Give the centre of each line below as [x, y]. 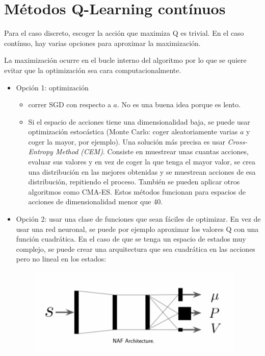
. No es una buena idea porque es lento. [179, 104]
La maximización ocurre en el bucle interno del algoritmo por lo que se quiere [125, 60]
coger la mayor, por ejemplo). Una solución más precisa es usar [127, 141]
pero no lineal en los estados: [61, 259]
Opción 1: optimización [52, 87]
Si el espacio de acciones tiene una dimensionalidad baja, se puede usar [139, 121]
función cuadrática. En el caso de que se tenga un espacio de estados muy [131, 239]
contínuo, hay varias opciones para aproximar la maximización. [102, 43]
